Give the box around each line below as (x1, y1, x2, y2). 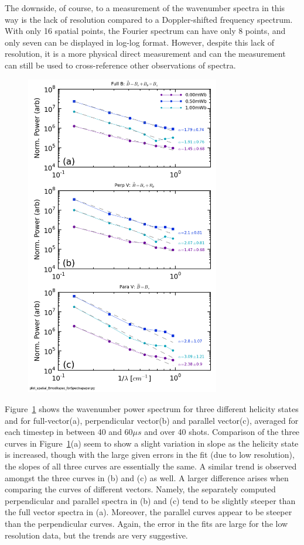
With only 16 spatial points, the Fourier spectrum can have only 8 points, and (5, 25, 286, 37)
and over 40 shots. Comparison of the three (144, 426, 300, 438)
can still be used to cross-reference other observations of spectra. (5, 59, 236, 71)
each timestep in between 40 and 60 (5, 426, 133, 438)
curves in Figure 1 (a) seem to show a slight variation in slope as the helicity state (5, 437, 299, 449)
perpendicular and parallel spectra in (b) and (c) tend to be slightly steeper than (5, 494, 296, 506)
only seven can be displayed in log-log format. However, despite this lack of (5, 36, 275, 48)
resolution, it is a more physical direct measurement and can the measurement (5, 47, 286, 60)
